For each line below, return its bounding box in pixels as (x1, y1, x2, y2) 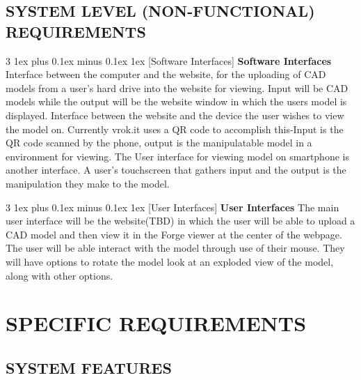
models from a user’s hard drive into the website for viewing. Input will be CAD (6, 80, 348, 95)
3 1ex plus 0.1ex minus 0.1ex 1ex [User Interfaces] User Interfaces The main (6, 199, 339, 214)
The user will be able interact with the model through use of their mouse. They (6, 241, 345, 255)
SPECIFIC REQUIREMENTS (6, 309, 307, 337)
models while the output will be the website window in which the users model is (6, 94, 347, 109)
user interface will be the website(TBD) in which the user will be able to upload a (6, 213, 355, 228)
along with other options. (6, 268, 113, 282)
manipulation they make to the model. (6, 176, 170, 190)
